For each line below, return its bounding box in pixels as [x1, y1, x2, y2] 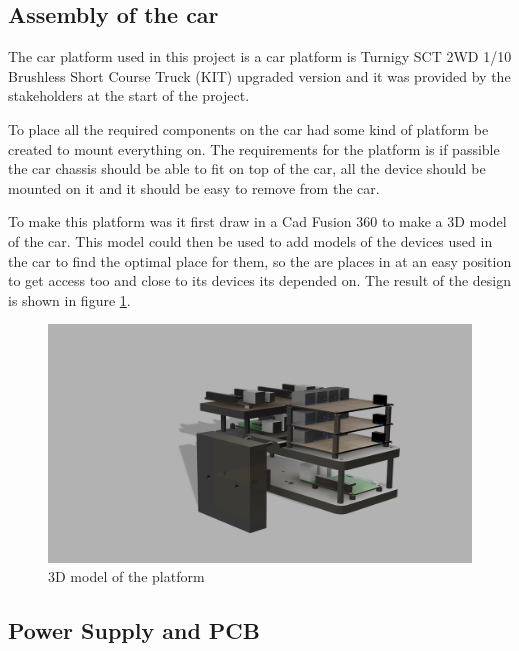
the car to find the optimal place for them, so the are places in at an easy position [8, 250, 512, 271]
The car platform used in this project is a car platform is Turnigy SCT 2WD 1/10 [8, 46, 512, 67]
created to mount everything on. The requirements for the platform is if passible [8, 138, 500, 159]
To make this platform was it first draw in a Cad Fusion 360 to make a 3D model [8, 211, 507, 232]
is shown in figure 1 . [8, 289, 131, 310]
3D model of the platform [48, 566, 205, 587]
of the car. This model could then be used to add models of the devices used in [8, 230, 493, 251]
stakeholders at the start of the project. [8, 85, 250, 106]
